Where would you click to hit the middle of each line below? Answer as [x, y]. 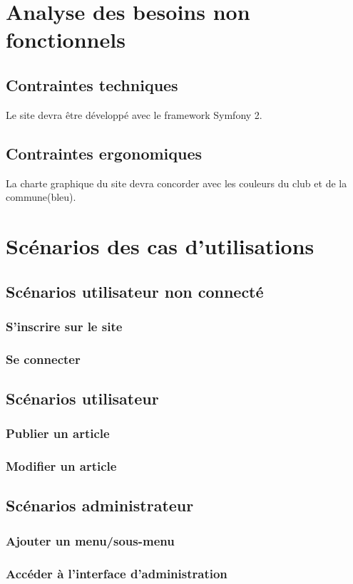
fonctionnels [66, 40]
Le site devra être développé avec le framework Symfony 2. [134, 114]
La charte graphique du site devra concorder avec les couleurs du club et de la [176, 183]
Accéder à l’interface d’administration [117, 573]
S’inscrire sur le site [64, 326]
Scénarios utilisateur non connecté [135, 291]
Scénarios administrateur [100, 505]
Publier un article [58, 433]
